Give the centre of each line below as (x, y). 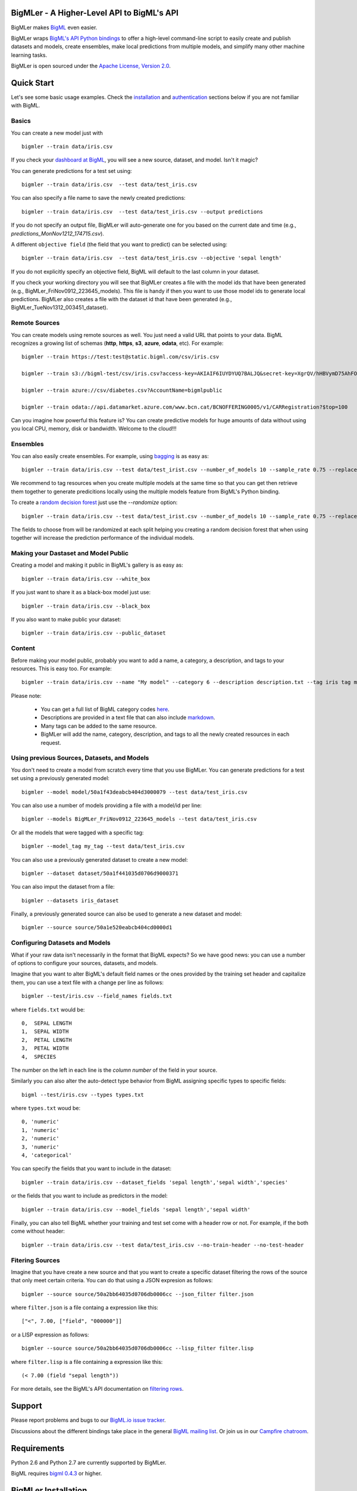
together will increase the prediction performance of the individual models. (103, 538)
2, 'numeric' (40, 1139)
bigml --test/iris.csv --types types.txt (83, 1095)
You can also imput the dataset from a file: (63, 887)
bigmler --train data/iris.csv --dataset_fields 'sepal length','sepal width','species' (155, 1182)
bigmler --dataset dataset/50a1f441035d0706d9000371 (100, 873)
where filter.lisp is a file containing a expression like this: (87, 1362)
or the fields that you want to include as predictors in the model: (89, 1196)
